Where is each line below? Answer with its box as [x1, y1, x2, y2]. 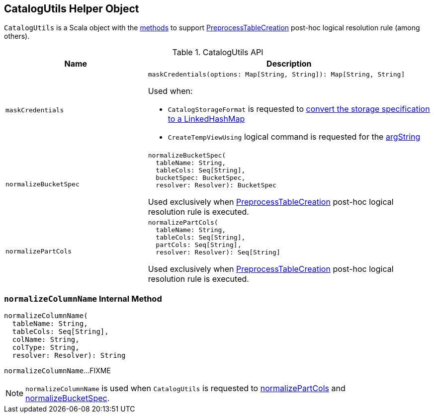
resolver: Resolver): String [12, 351, 126, 360]
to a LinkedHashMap [168, 114, 245, 124]
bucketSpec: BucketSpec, [156, 174, 246, 182]
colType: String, [12, 343, 80, 352]
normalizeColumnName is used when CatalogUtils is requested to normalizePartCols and [25, 383, 346, 394]
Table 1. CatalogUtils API [172, 47, 263, 58]
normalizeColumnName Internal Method [4, 293, 162, 304]
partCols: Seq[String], [156, 241, 242, 249]
